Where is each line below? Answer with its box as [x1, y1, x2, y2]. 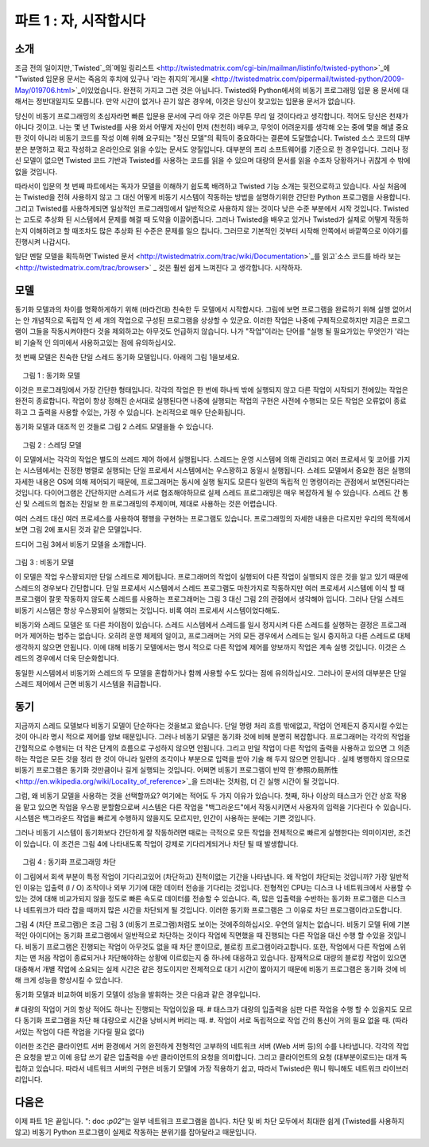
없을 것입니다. [14, 167, 58, 176]
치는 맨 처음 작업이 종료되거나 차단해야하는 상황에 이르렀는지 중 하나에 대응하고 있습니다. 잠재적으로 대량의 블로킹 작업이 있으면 [14, 953, 407, 963]
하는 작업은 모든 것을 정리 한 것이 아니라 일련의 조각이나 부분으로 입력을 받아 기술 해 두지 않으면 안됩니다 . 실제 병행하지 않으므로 [14, 754, 411, 764]
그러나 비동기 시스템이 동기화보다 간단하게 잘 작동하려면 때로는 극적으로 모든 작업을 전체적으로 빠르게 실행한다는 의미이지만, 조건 [14, 827, 412, 838]
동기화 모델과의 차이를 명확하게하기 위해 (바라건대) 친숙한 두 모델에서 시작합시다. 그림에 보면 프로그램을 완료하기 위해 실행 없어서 [14, 304, 412, 314]
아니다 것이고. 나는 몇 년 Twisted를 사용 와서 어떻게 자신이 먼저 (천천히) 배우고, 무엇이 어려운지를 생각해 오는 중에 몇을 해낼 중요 [14, 122, 409, 132]
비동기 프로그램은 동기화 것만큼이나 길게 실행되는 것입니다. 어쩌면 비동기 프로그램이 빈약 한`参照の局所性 [14, 765, 339, 775]
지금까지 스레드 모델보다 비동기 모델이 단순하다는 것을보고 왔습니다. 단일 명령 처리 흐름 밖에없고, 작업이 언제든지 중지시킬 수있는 [14, 720, 409, 730]
